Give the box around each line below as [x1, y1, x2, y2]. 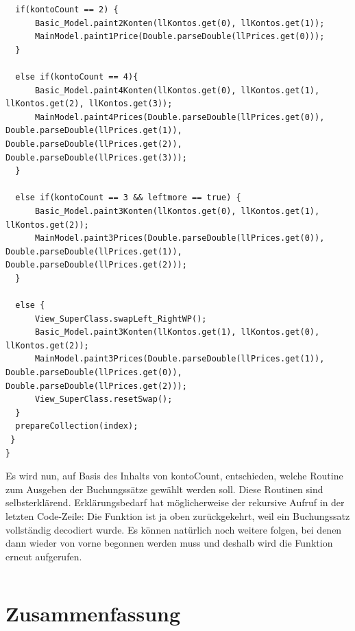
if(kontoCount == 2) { [15, 5, 119, 14]
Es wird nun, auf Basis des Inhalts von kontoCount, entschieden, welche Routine [5, 468, 343, 483]
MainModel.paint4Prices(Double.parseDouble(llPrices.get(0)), [34, 112, 325, 122]
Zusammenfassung [5, 599, 181, 627]
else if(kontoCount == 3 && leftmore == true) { [15, 193, 241, 203]
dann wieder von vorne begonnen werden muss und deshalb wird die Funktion [5, 536, 333, 550]
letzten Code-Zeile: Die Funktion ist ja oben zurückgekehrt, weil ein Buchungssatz [5, 508, 350, 523]
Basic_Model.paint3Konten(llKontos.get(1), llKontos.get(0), [34, 327, 320, 337]
